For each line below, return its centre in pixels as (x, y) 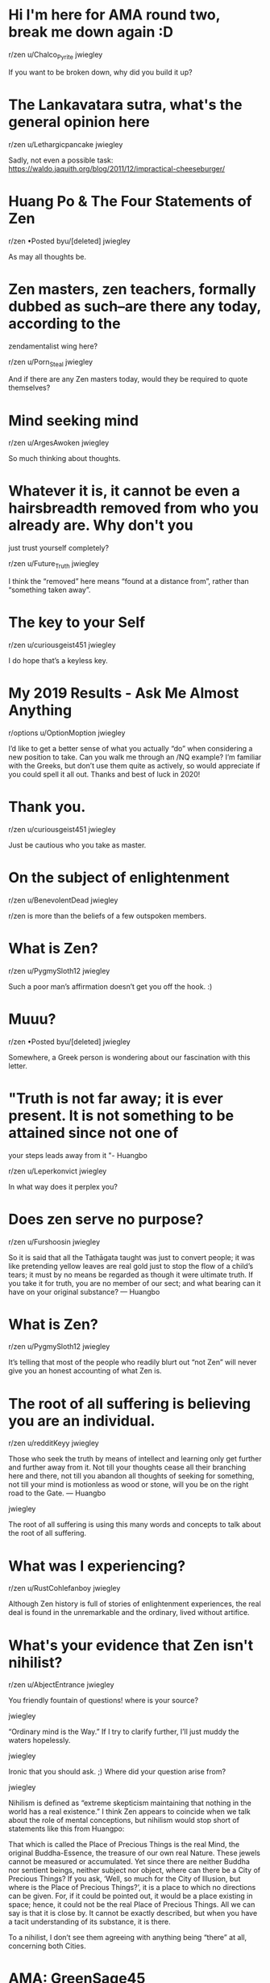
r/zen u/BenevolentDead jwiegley (63, 900)
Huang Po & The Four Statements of (130, 201)
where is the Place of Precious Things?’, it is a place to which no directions (132, 1888)
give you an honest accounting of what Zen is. (85, 1371)
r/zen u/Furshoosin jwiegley (54, 1241)
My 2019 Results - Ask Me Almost (124, 693)
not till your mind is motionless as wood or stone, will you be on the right (129, 1485)
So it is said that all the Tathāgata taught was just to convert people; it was (132, 1257)
